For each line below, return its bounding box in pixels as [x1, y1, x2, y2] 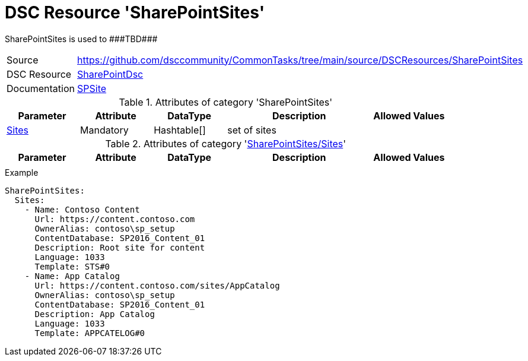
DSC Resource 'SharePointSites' [5, 2, 265, 23]
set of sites [227, 123, 276, 136]
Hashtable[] [154, 123, 206, 136]
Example [5, 167, 39, 178]
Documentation [7, 82, 75, 94]
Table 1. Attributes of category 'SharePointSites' [119, 96, 333, 108]
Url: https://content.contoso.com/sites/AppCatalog [34, 280, 280, 290]
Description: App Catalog [34, 309, 155, 319]
